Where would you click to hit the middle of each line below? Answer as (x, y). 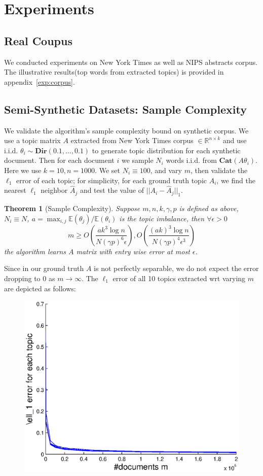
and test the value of (112, 190)
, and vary (166, 170)
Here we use (23, 170)
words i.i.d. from (191, 160)
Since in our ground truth (44, 268)
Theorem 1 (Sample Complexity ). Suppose (72, 208)
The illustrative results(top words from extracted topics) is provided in (114, 72)
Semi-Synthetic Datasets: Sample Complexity (125, 109)
